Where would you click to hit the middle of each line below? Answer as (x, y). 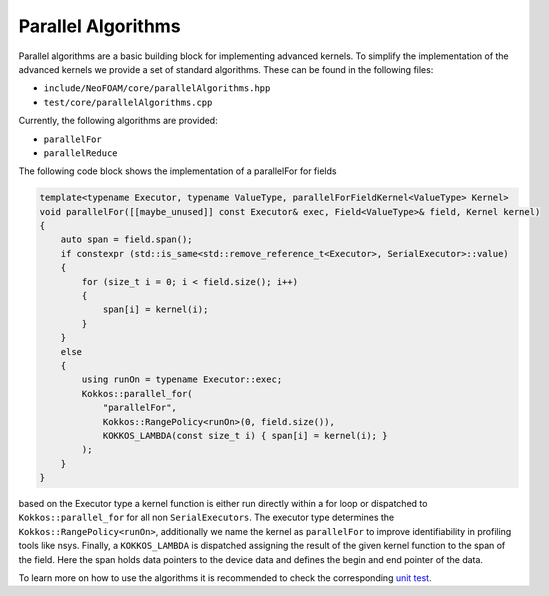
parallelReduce (81, 153)
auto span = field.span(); (127, 239)
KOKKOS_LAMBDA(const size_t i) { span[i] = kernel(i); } (245, 435)
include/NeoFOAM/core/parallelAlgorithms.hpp (157, 88)
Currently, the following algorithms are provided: (118, 121)
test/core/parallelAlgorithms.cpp (128, 102)
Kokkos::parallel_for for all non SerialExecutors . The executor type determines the (206, 517)
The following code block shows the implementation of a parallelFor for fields (177, 171)
